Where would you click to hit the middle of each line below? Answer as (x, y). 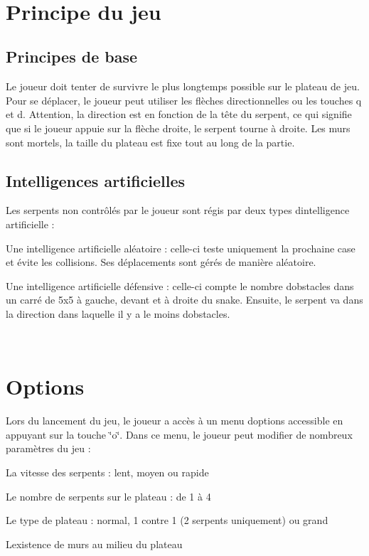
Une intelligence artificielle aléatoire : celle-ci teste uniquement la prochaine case (181, 248)
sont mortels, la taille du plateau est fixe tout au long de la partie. (150, 142)
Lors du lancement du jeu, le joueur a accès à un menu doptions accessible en (175, 421)
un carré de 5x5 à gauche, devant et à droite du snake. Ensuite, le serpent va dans (184, 300)
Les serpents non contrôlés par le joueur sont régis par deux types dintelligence (178, 210)
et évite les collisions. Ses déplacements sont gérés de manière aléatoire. (161, 262)
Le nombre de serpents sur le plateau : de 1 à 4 (108, 496)
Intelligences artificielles (96, 180)
